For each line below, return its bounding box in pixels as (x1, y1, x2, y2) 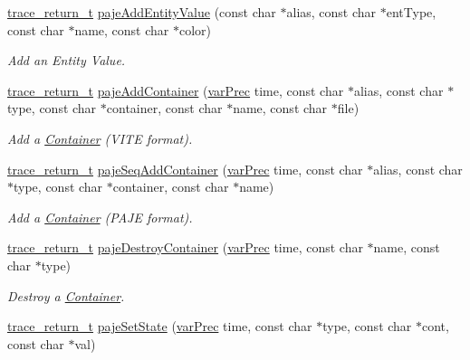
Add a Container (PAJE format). (7, 207, 193, 226)
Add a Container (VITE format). (7, 128, 193, 147)
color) (179, 20, 212, 39)
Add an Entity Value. (7, 51, 126, 70)
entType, (386, 3, 436, 21)
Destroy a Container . (7, 286, 125, 305)
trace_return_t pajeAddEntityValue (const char (7, 3, 276, 21)
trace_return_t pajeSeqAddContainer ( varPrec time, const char (7, 159, 363, 178)
